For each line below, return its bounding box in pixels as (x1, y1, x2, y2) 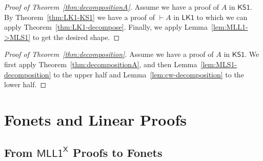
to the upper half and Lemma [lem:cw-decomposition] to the (53, 69, 244, 79)
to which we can (196, 11, 248, 22)
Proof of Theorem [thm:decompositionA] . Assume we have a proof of (4, 2, 219, 12)
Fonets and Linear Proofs (4, 109, 187, 130)
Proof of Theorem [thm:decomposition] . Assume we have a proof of (4, 49, 214, 59)
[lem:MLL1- (211, 22, 248, 32)
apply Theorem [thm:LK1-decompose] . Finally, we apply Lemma (4, 22, 208, 32)
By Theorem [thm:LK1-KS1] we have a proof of (4, 11, 155, 22)
